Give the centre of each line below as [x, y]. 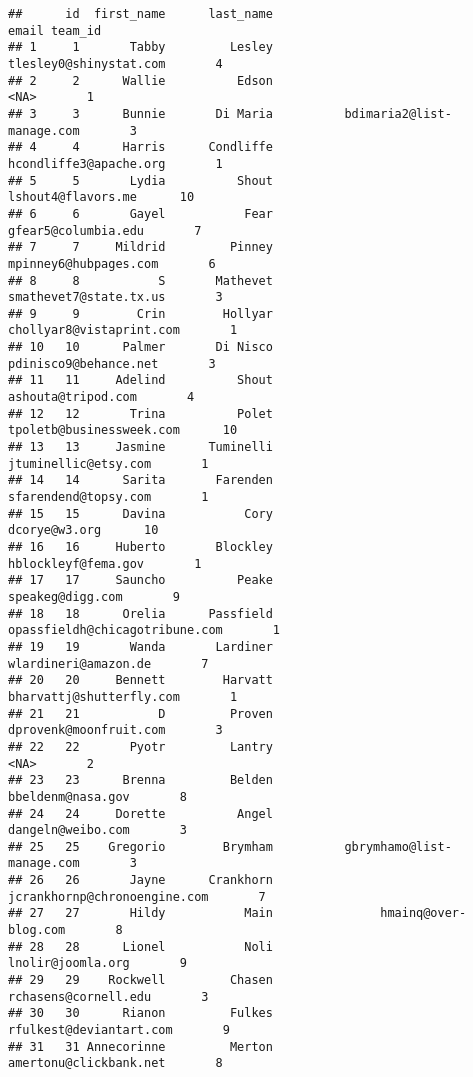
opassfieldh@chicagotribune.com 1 [144, 630]
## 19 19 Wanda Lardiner [140, 646]
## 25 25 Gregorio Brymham [140, 846]
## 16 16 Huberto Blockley [140, 547]
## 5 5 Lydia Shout [140, 180]
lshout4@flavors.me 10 [101, 197]
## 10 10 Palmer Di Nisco [140, 347]
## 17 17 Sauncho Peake [140, 580]
